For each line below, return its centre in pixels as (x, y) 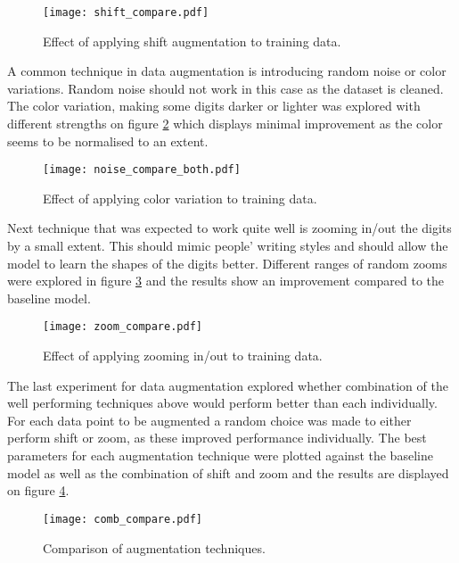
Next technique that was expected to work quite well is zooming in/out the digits (229, 228)
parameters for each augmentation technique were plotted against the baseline (220, 455)
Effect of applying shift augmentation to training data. (192, 41)
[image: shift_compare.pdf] (126, 12)
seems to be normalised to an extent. (108, 141)
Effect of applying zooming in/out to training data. (183, 356)
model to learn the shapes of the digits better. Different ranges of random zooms (227, 263)
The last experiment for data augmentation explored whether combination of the (228, 385)
